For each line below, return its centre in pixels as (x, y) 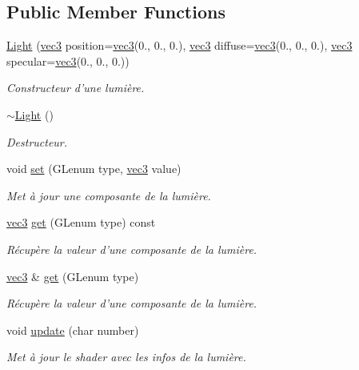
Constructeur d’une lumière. (76, 88)
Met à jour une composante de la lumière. (109, 195)
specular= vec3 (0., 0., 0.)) (68, 60)
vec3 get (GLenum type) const (81, 222)
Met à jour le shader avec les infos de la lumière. (126, 357)
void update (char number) (73, 330)
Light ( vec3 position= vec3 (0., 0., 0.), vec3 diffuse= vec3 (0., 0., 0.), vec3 (179, 45)
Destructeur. (37, 141)
